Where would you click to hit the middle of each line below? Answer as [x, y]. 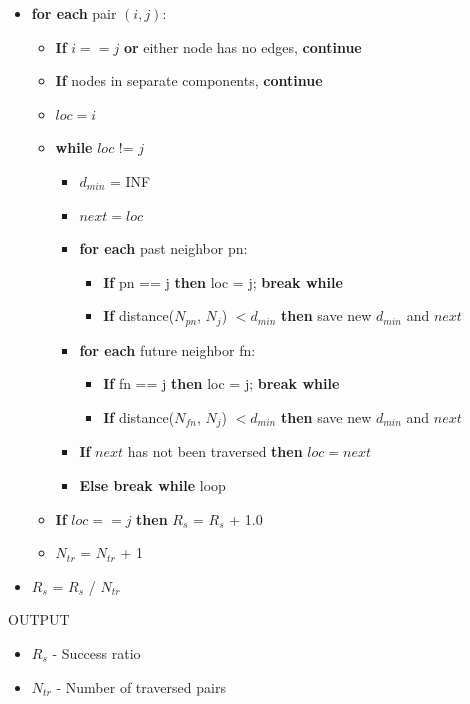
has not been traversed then [215, 451]
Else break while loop [152, 485]
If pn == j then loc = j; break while [223, 281]
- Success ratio [96, 653]
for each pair [74, 13]
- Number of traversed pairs [141, 686]
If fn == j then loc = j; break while [221, 383]
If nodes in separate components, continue [189, 80]
